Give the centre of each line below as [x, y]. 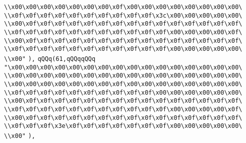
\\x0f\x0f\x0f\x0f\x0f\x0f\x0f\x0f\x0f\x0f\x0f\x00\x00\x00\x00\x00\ [123, 49]
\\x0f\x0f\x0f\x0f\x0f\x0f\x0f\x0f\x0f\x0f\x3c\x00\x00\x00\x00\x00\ [123, 15]
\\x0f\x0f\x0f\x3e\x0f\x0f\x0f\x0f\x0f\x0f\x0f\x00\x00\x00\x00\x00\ [123, 126]
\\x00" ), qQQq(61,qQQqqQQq [50, 59]
